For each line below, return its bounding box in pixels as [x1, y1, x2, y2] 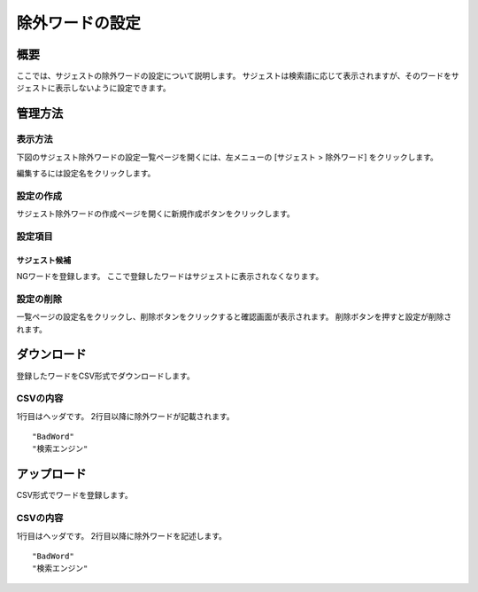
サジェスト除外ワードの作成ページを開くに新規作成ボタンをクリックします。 [16, 208, 296, 219]
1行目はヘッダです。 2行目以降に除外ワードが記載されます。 [16, 410, 235, 421]
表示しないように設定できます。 [54, 82, 172, 93]
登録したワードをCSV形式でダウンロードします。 [16, 370, 195, 381]
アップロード [16, 466, 87, 482]
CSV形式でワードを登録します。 [16, 490, 133, 501]
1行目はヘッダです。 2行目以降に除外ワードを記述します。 [16, 530, 227, 541]
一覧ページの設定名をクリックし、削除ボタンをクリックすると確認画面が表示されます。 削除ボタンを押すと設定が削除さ [16, 311, 452, 323]
